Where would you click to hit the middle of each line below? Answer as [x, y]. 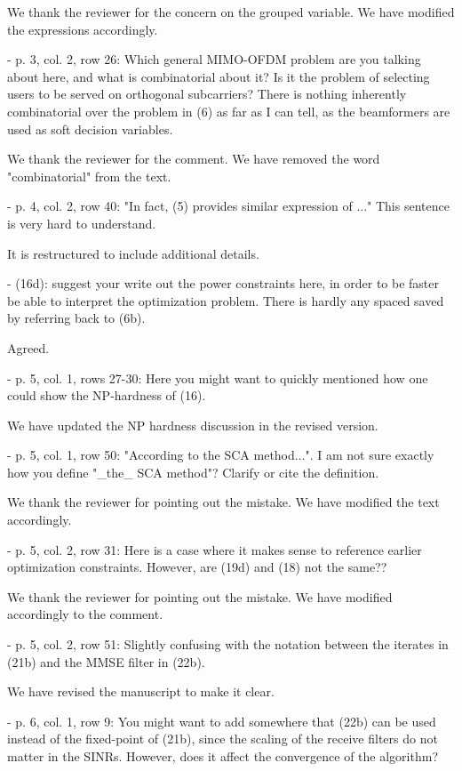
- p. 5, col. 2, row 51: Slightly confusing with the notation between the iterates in [228, 644]
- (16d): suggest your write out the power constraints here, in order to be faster [223, 283]
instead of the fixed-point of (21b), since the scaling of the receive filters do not [223, 739]
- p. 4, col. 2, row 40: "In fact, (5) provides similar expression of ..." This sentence [228, 206]
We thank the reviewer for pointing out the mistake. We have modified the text [223, 502]
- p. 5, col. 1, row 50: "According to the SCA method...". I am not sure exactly [221, 455]
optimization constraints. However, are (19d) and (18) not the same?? [197, 567]
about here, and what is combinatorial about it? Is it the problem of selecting [219, 76]
